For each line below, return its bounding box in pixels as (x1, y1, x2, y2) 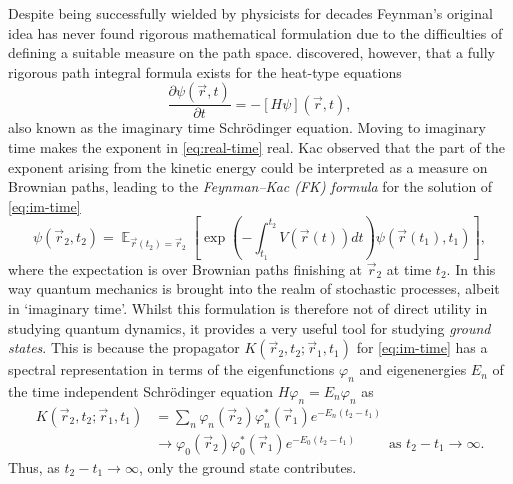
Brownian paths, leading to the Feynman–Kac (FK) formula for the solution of (8, 176, 493, 197)
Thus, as (8, 456, 60, 477)
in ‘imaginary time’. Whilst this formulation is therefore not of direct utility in (8, 298, 488, 319)
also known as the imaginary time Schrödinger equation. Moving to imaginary (8, 117, 486, 138)
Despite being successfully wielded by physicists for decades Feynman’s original (8, 3, 493, 23)
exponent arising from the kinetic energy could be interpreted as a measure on (8, 156, 488, 177)
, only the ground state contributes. (138, 456, 357, 477)
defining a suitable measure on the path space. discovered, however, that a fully (8, 42, 495, 63)
